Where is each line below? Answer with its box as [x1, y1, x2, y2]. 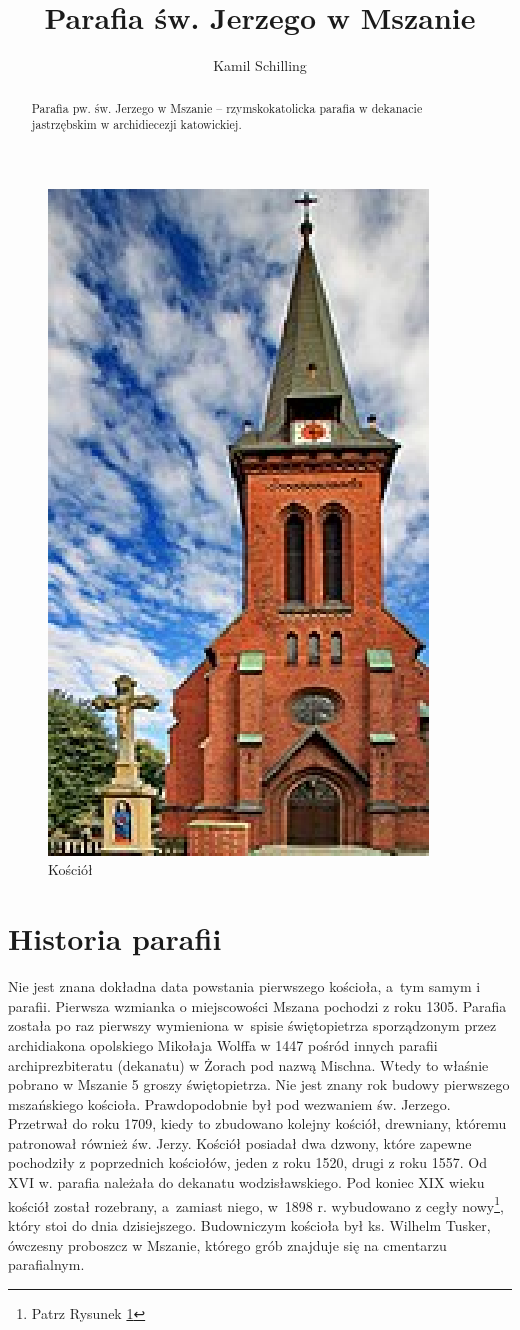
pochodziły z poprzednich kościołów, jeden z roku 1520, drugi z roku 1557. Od [8, 1152, 488, 1173]
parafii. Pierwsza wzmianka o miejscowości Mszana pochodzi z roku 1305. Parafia [8, 995, 507, 1016]
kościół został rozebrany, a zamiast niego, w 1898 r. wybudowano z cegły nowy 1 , [8, 1192, 504, 1216]
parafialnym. [8, 1254, 85, 1275]
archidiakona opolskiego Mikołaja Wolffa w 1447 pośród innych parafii [8, 1034, 438, 1055]
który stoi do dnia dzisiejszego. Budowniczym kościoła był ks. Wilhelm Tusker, [8, 1214, 491, 1235]
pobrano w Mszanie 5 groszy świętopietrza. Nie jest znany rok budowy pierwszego [8, 1074, 510, 1095]
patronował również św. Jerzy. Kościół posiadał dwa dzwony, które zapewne [8, 1132, 472, 1153]
